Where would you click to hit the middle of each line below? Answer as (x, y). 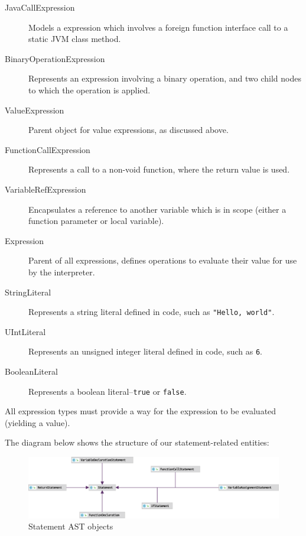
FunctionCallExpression (48, 149)
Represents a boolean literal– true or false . (108, 391)
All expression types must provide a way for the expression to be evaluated (141, 411)
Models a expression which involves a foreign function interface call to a (158, 27)
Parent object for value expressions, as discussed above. (128, 130)
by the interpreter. (62, 272)
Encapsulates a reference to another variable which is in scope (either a (157, 209)
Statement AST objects (71, 526)
